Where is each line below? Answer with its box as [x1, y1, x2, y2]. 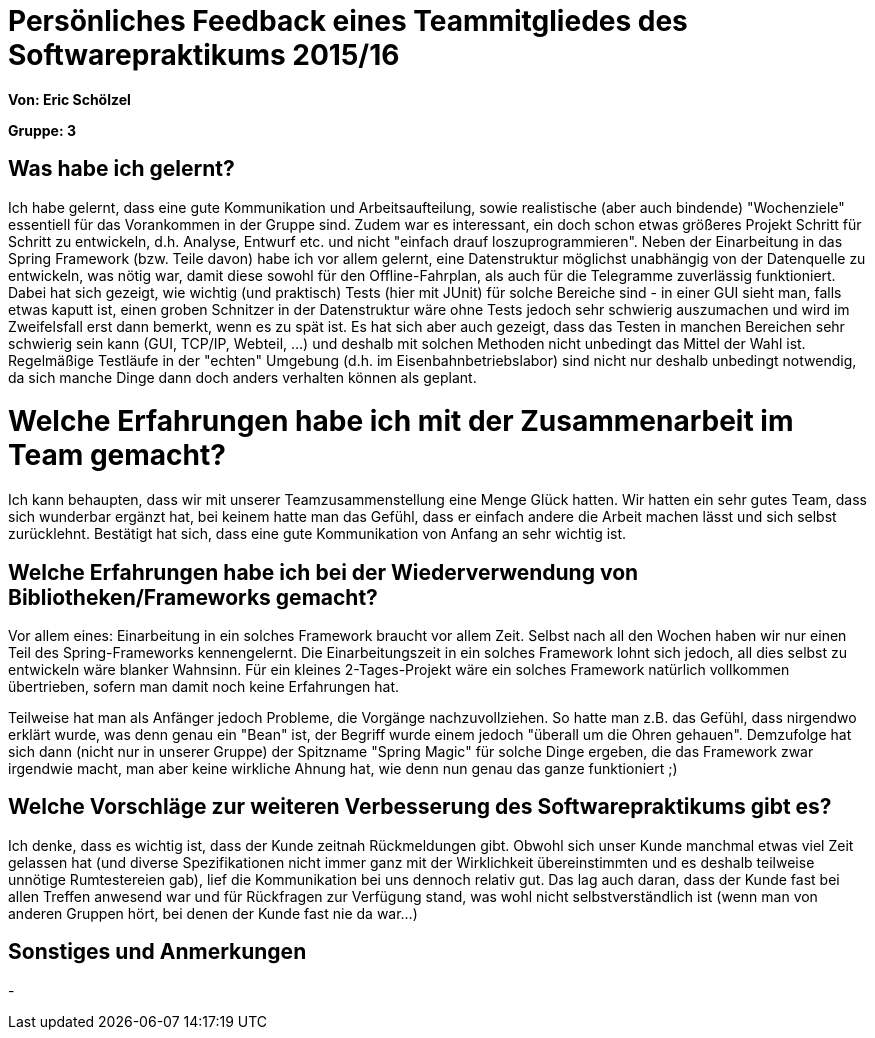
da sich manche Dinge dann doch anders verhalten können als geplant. [8, 368, 477, 386]
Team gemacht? [8, 438, 226, 473]
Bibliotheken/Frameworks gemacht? [8, 584, 378, 610]
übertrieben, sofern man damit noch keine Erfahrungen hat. [8, 677, 400, 695]
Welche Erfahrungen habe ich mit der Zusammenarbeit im [8, 404, 794, 439]
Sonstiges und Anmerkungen [8, 939, 307, 965]
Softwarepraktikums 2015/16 [8, 38, 400, 72]
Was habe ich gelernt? [8, 156, 235, 182]
